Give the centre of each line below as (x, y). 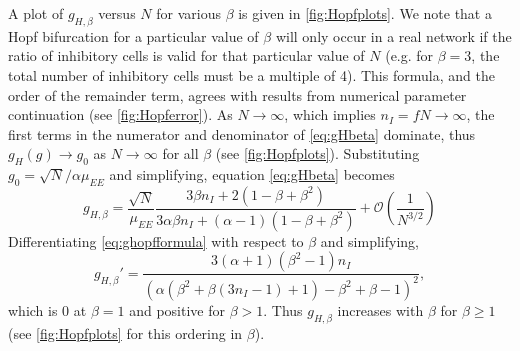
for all (180, 153)
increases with (380, 309)
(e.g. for (409, 55)
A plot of (36, 13)
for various (188, 13)
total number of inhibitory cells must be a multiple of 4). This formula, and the (251, 74)
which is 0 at (47, 309)
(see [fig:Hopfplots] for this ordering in (125, 332)
